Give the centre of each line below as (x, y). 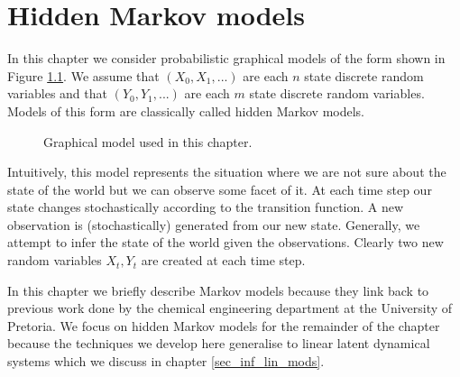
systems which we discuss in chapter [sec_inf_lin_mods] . (166, 361)
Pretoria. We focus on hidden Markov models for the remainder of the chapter (224, 325)
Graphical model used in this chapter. (148, 141)
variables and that (57, 93)
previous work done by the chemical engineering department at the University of (230, 308)
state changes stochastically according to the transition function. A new (206, 207)
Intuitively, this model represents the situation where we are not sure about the (227, 172)
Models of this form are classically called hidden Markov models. (186, 110)
